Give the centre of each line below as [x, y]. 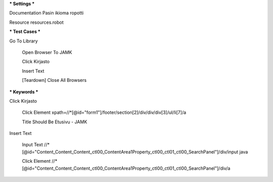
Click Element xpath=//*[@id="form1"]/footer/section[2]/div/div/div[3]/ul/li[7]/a [104, 112]
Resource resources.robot [37, 22]
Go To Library [24, 41]
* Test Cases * [25, 32]
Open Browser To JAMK [47, 52]
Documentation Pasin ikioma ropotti [47, 13]
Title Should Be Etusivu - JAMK [55, 122]
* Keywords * [24, 92]
